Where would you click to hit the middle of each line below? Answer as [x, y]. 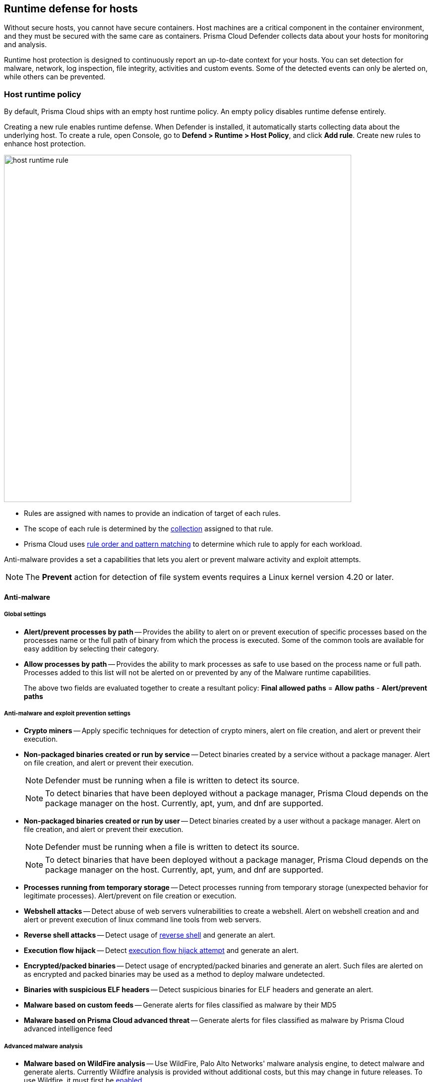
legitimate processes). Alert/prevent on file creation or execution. [130, 896]
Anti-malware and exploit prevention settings [67, 713]
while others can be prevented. [55, 77]
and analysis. [26, 45]
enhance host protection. [45, 144]
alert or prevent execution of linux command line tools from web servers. [143, 920]
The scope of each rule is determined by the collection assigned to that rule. [149, 529]
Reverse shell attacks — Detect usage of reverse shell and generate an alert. [150, 935]
